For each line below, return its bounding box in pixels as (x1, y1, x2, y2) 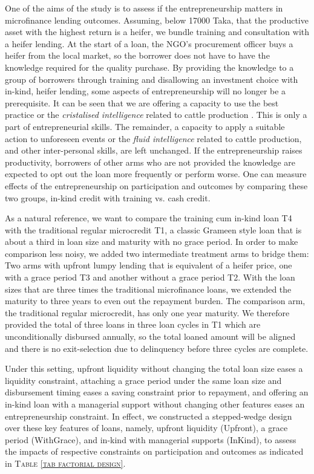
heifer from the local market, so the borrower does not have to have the (5, 49, 270, 62)
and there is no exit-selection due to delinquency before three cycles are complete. (5, 342, 309, 354)
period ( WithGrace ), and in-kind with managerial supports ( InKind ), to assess (5, 433, 296, 446)
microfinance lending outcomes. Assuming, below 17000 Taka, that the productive (5, 13, 309, 26)
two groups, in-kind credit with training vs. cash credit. (5, 191, 211, 204)
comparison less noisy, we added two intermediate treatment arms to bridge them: (5, 247, 309, 259)
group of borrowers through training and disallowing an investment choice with (5, 73, 298, 85)
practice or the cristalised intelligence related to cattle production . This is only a (5, 108, 307, 121)
